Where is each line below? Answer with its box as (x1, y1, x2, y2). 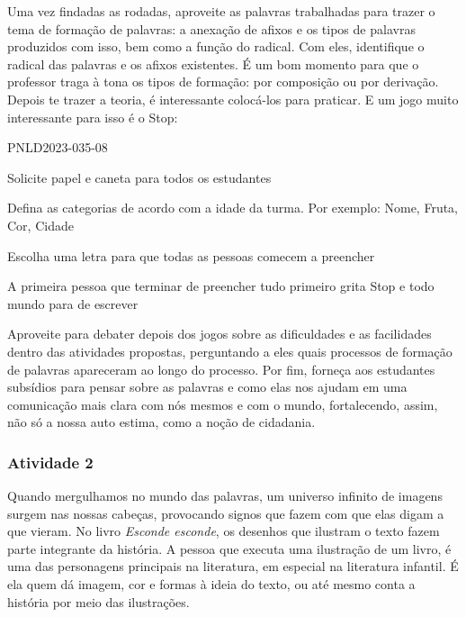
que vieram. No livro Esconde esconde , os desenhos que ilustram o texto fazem (7, 522, 440, 540)
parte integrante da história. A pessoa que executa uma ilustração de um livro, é (7, 539, 452, 558)
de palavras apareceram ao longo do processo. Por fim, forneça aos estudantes (7, 359, 435, 378)
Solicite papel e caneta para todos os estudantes (7, 168, 272, 186)
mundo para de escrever (7, 294, 139, 313)
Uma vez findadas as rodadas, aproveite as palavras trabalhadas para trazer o (7, 2, 435, 20)
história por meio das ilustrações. (7, 592, 190, 611)
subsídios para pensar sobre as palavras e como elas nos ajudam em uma (7, 377, 408, 396)
